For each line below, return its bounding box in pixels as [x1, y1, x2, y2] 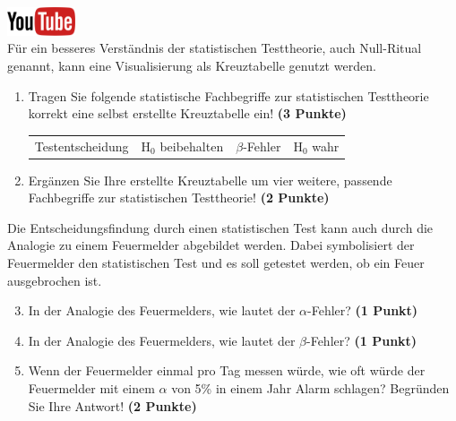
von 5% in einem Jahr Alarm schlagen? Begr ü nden [171, 378, 450, 397]
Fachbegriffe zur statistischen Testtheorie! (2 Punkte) [28, 188, 330, 207]
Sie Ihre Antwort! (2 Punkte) [28, 396, 197, 415]
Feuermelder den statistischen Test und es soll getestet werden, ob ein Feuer [7, 253, 425, 271]
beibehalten [159, 136, 224, 155]
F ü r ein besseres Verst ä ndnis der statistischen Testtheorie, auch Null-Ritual [7, 39, 422, 57]
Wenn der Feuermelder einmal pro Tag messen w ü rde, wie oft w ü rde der [28, 361, 426, 380]
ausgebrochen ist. [7, 271, 102, 289]
